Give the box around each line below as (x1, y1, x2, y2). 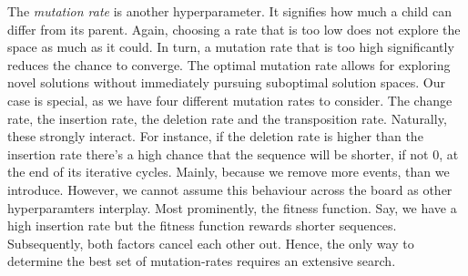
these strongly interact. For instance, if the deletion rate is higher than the (7, 127, 423, 146)
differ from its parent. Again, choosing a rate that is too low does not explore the (7, 19, 461, 38)
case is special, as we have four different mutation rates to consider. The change (7, 90, 453, 109)
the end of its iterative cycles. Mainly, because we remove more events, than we (7, 162, 450, 181)
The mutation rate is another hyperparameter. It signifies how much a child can (7, 2, 453, 20)
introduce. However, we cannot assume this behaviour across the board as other (7, 179, 453, 199)
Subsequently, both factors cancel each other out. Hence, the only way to (7, 233, 414, 252)
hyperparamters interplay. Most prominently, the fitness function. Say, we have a (7, 198, 457, 217)
